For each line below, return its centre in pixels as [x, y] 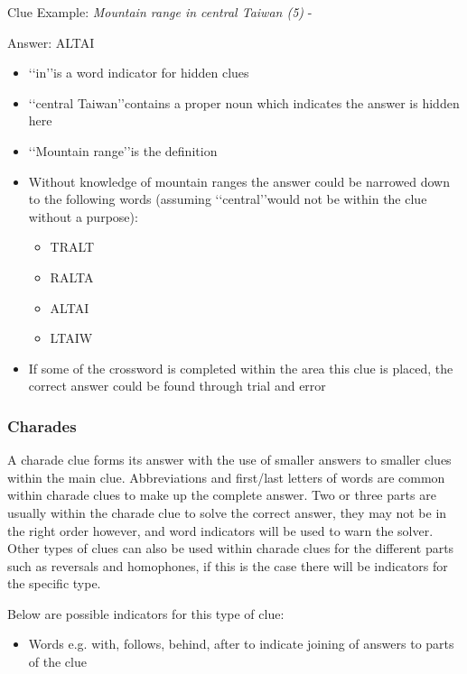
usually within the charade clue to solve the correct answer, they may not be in [227, 512]
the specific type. [54, 583]
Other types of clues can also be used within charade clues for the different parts [231, 548]
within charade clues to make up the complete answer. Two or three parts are [222, 495]
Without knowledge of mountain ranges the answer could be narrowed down [239, 181]
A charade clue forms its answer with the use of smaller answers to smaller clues [229, 460]
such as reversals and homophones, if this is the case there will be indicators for [228, 565]
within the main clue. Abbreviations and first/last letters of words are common [226, 477]
